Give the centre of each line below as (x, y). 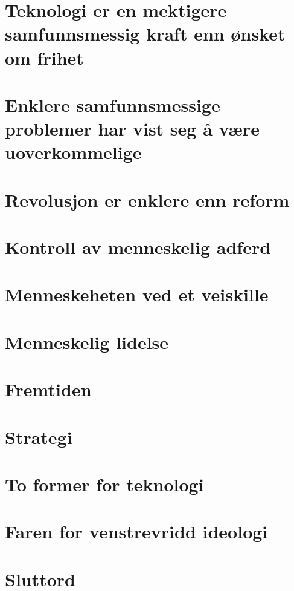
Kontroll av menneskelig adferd (138, 247)
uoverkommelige (73, 152)
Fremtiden (48, 389)
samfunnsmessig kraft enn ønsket (145, 34)
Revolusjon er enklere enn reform (147, 199)
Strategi (39, 436)
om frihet (44, 57)
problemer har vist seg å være (132, 129)
